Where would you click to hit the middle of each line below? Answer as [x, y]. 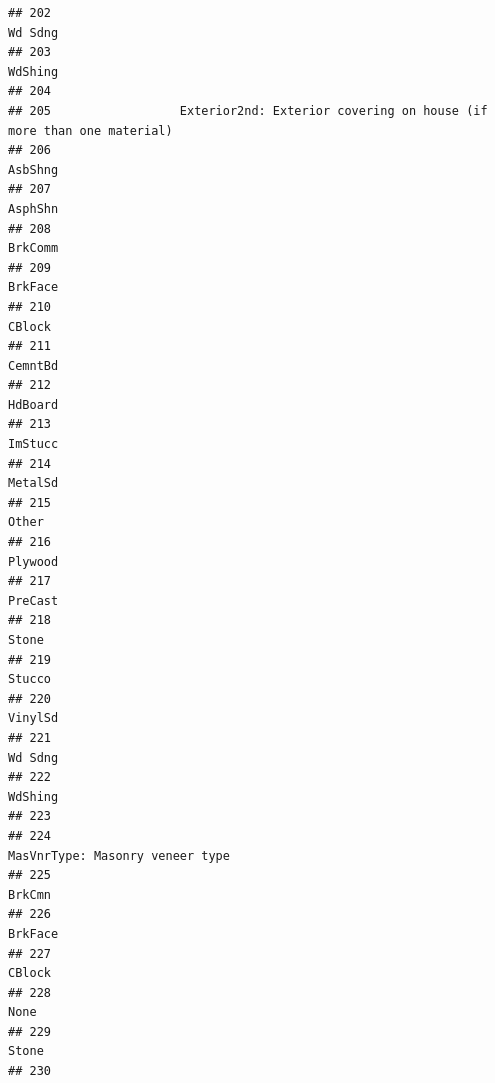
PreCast [33, 600]
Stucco [29, 679]
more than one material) [90, 130]
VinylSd [33, 718]
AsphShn [33, 208]
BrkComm [33, 248]
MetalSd [33, 483]
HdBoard [33, 404]
